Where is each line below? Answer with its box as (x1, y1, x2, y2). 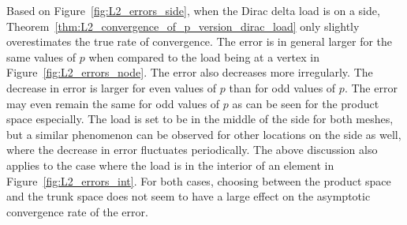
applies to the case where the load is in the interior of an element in (6, 156, 334, 173)
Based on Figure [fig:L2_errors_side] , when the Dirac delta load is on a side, (6, 2, 380, 18)
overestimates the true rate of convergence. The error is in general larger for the (6, 33, 393, 50)
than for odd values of (229, 79, 336, 96)
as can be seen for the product (232, 95, 379, 111)
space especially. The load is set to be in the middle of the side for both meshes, (6, 111, 394, 127)
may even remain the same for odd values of (6, 95, 220, 111)
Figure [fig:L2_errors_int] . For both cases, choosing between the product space (6, 172, 391, 189)
